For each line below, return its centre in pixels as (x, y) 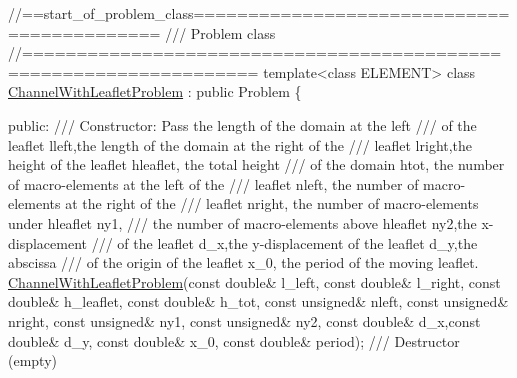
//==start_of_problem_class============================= (259, 13)
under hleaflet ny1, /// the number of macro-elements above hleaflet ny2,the (242, 222)
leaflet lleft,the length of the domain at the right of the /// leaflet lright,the (240, 144)
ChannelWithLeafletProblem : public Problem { (155, 91)
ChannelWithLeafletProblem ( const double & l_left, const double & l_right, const (254, 281)
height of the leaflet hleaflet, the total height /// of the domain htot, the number (256, 164)
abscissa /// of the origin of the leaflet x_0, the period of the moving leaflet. (243, 262)
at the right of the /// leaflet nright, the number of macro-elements (272, 203)
